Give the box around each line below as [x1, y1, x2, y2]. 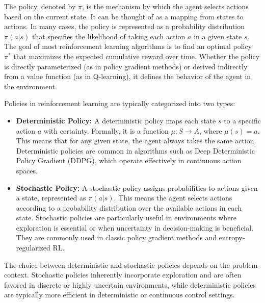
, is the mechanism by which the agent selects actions [82, 1, 249, 11]
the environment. [4, 81, 57, 91]
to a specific [224, 115, 261, 125]
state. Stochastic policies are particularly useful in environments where [16, 212, 237, 223]
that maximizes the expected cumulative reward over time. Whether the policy [13, 50, 260, 61]
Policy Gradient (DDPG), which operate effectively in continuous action [16, 155, 242, 166]
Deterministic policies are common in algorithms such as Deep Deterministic [16, 145, 255, 156]
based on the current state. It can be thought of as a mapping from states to [4, 11, 244, 21]
